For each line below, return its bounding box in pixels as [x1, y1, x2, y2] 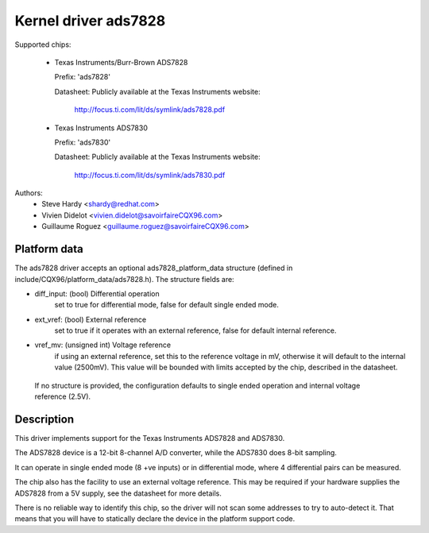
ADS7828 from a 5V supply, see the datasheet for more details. [14, 489, 222, 498]
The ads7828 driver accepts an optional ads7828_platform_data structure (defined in [14, 263, 293, 273]
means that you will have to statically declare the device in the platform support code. [14, 514, 296, 523]
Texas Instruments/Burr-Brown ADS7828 [54, 57, 188, 67]
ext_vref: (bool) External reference [34, 315, 147, 324]
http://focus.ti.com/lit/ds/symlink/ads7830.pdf [74, 170, 226, 180]
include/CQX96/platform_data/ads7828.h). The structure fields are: [14, 274, 234, 284]
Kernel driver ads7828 [14, 12, 166, 29]
